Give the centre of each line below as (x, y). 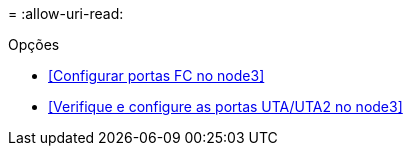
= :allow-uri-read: (66, 13)
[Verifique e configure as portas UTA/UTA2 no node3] (225, 106)
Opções (34, 44)
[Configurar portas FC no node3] (156, 75)
